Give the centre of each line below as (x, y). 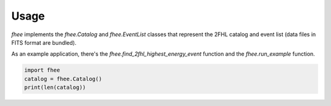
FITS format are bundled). (44, 42)
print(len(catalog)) (55, 88)
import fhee (42, 70)
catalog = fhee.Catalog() (63, 79)
